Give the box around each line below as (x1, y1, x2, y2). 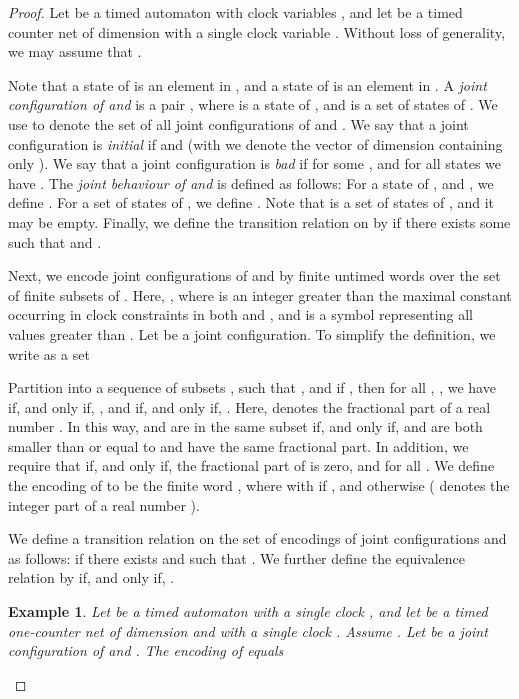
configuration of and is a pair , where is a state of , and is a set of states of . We (8, 94, 498, 115)
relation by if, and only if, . (8, 567, 175, 588)
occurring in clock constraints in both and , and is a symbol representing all (8, 304, 473, 325)
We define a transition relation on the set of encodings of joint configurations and (8, 528, 507, 549)
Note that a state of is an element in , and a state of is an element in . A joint (8, 74, 487, 95)
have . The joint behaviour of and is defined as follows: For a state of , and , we (8, 172, 494, 193)
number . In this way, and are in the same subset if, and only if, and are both (8, 416, 483, 437)
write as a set (8, 343, 90, 364)
